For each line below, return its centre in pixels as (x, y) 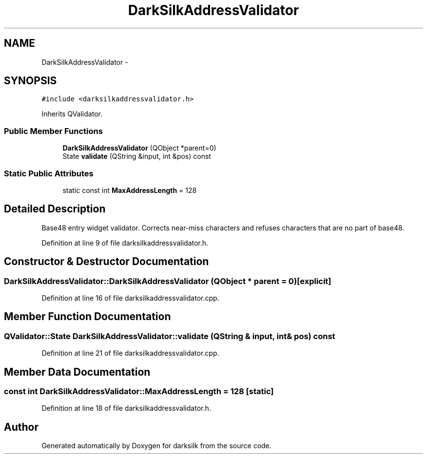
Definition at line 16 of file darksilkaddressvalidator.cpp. (130, 298)
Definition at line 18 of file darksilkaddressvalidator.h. (126, 408)
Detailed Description (55, 209)
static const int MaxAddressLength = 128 (130, 190)
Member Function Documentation (87, 317)
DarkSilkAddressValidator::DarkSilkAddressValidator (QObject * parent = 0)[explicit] (168, 281)
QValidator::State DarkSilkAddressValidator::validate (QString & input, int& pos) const (170, 336)
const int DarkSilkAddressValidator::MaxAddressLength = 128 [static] (139, 391)
